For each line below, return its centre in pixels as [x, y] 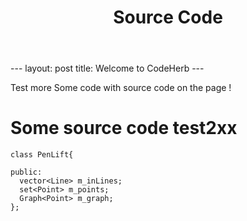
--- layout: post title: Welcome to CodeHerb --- [107, 68]
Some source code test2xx [124, 128]
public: [26, 172]
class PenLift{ [42, 155]
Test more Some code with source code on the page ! [121, 88]
